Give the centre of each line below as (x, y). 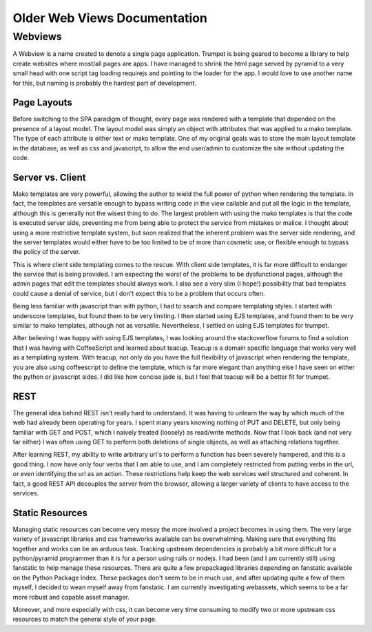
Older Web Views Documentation (110, 18)
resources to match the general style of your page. (85, 619)
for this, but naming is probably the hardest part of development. (104, 83)
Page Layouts (42, 102)
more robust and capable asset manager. (71, 597)
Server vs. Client (49, 177)
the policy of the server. (46, 252)
